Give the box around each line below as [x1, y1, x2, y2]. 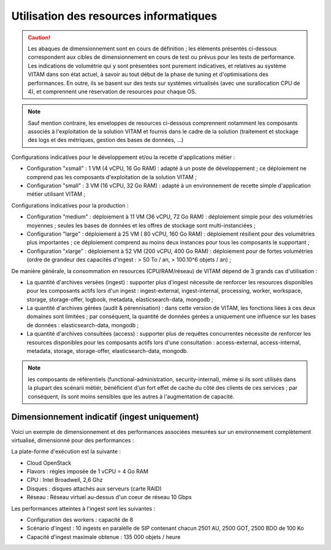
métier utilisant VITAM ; [26, 190, 86, 198]
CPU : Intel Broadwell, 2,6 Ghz [26, 476, 104, 484]
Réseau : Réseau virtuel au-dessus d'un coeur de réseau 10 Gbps [26, 494, 192, 501]
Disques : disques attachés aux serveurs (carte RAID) [26, 485, 162, 492]
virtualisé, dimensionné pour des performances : [11, 436, 134, 444]
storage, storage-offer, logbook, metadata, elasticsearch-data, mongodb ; [26, 295, 214, 303]
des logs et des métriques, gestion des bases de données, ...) [28, 136, 184, 144]
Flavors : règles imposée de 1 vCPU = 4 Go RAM [26, 468, 148, 475]
